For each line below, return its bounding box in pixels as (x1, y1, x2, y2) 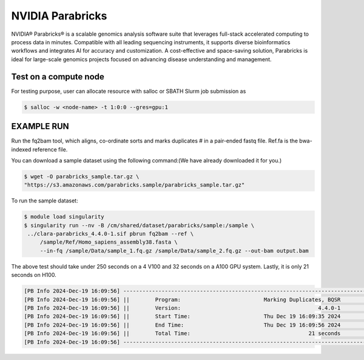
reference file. (32, 145, 68, 153)
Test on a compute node (11, 72, 104, 82)
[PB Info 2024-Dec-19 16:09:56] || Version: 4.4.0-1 (24, 304, 341, 312)
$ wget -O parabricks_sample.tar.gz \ (24, 173, 140, 180)
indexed (11, 145, 32, 153)
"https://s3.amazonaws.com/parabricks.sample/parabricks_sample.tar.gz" (24, 182, 245, 188)
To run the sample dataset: (11, 197, 78, 204)
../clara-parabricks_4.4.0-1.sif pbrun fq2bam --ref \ (27, 230, 194, 238)
